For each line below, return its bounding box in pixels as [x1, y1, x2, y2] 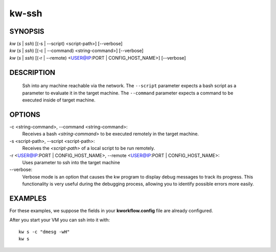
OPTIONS [9, 110, 40, 119]
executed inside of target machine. [22, 97, 96, 103]
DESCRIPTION [9, 68, 56, 77]
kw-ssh [9, 8, 42, 19]
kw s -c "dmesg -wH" [18, 229, 70, 235]
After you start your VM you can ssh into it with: [9, 217, 110, 223]
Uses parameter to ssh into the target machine [22, 159, 120, 165]
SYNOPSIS [9, 27, 44, 36]
